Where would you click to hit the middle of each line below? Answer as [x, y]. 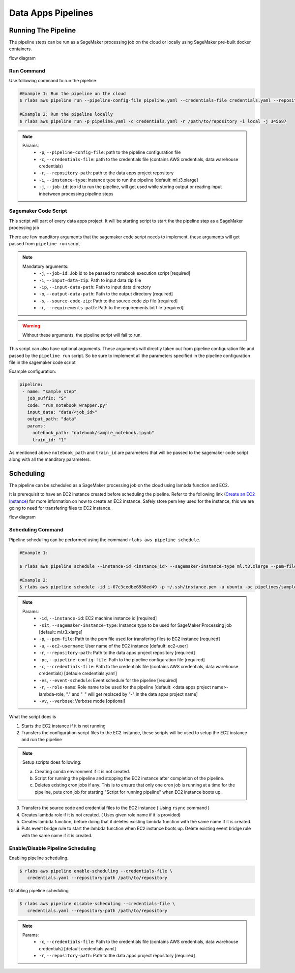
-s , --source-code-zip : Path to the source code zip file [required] [108, 301]
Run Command [27, 70]
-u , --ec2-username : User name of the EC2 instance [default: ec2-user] [114, 646]
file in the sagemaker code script [42, 362]
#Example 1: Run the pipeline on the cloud [73, 93]
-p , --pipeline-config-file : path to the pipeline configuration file [110, 152]
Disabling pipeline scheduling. [40, 891]
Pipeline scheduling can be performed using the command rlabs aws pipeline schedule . [105, 540]
